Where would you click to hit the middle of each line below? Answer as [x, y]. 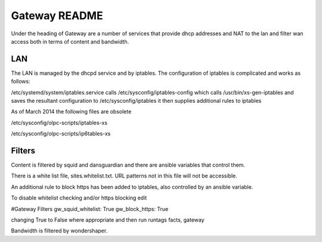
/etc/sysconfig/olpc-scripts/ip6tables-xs [61, 134]
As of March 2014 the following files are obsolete [71, 112]
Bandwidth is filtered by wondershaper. [59, 231]
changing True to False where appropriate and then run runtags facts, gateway [108, 220]
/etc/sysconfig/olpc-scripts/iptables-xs [59, 122]
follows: [21, 81]
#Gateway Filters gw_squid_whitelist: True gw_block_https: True [90, 209]
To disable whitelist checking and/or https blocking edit [79, 198]
